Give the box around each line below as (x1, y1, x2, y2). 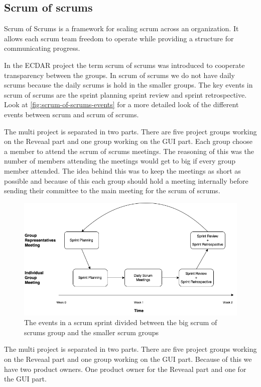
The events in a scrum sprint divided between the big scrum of (24, 317, 217, 328)
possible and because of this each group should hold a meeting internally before (4, 175, 248, 186)
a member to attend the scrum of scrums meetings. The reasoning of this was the (4, 145, 254, 156)
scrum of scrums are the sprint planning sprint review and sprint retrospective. (4, 89, 247, 100)
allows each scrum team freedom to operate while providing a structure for (4, 33, 234, 43)
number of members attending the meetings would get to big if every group (4, 156, 236, 166)
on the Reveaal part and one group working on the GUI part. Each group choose (4, 136, 253, 146)
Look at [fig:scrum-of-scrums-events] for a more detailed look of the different (4, 99, 239, 110)
